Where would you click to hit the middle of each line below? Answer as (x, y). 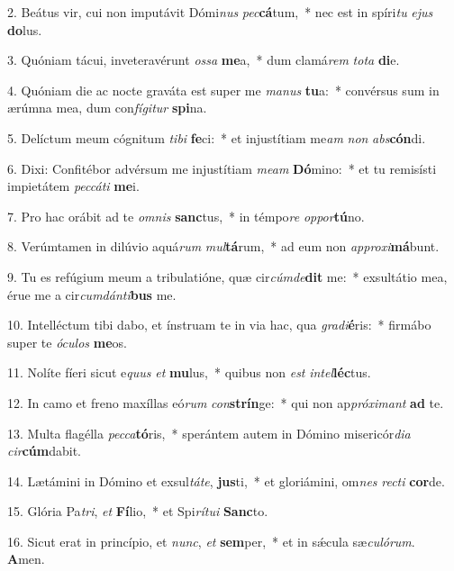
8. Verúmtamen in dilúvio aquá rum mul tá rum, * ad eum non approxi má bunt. (223, 246)
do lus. (25, 29)
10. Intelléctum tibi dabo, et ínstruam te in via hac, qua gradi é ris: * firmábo (219, 325)
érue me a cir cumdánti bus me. (92, 294)
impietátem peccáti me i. (73, 186)
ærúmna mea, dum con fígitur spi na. (107, 108)
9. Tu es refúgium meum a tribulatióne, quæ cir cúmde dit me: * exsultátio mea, (227, 276)
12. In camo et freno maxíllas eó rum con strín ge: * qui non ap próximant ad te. (226, 402)
